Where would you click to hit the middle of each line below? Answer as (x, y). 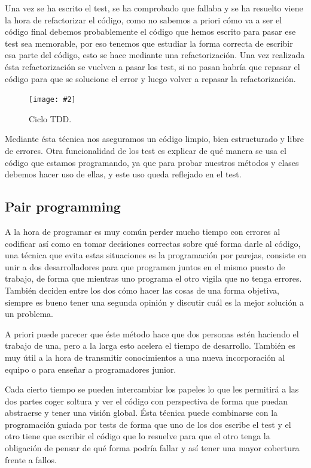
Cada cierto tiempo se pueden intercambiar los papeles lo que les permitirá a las (152, 389)
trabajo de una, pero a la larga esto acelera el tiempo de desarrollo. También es (150, 345)
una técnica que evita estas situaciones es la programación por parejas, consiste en (155, 255)
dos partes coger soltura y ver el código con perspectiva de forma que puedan (147, 401)
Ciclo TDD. (50, 118)
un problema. (29, 314)
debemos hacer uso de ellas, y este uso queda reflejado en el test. (123, 174)
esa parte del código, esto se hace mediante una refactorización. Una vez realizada (155, 55)
